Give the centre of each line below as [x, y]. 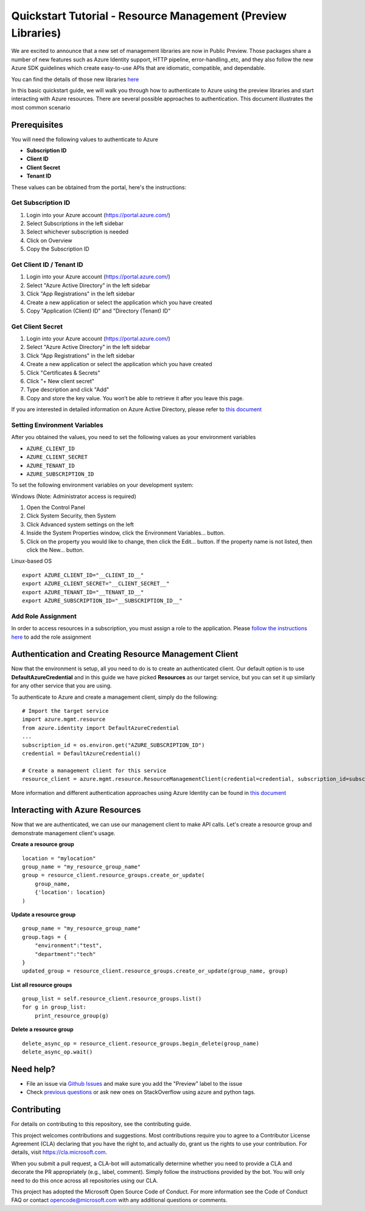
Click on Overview [49, 240]
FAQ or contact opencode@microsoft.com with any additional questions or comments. [119, 1200]
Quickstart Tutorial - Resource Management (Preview [149, 16]
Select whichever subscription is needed [78, 232]
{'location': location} [70, 892]
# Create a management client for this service [94, 770]
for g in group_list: [54, 1007]
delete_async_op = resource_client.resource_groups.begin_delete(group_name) [141, 1043]
